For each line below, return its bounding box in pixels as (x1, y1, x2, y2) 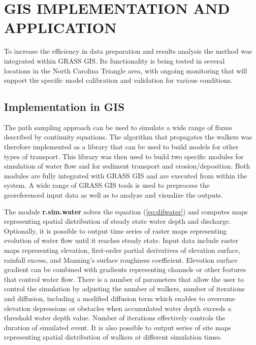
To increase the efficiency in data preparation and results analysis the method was (4, 46, 252, 56)
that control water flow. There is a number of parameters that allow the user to (4, 274, 244, 284)
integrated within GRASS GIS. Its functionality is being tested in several (4, 55, 225, 66)
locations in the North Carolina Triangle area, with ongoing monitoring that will (4, 65, 247, 75)
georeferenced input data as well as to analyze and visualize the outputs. (4, 190, 223, 200)
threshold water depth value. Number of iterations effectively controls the (4, 312, 225, 323)
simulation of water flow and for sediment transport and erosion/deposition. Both (4, 161, 250, 171)
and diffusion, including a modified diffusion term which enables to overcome (4, 293, 235, 303)
